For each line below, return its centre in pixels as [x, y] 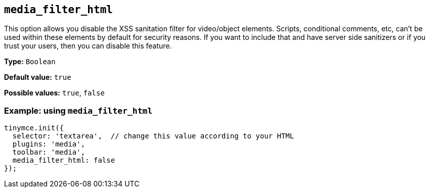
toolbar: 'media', [49, 152]
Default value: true [38, 77]
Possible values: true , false [54, 93]
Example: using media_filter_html [78, 110]
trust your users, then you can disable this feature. [88, 46]
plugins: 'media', [49, 144]
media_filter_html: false [64, 160]
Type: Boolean [30, 62]
